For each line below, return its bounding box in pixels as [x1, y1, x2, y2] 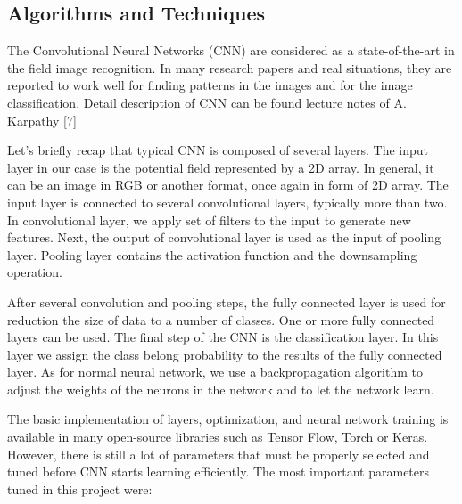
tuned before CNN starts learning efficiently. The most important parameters [7, 462, 430, 481]
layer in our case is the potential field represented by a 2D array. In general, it [7, 158, 434, 176]
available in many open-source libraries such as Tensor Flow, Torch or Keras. [7, 427, 428, 446]
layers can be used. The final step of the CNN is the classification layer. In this [7, 328, 439, 346]
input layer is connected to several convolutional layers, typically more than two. [7, 192, 448, 211]
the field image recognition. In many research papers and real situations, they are [7, 58, 452, 77]
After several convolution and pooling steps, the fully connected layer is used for [7, 292, 446, 311]
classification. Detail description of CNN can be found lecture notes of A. [7, 93, 407, 111]
